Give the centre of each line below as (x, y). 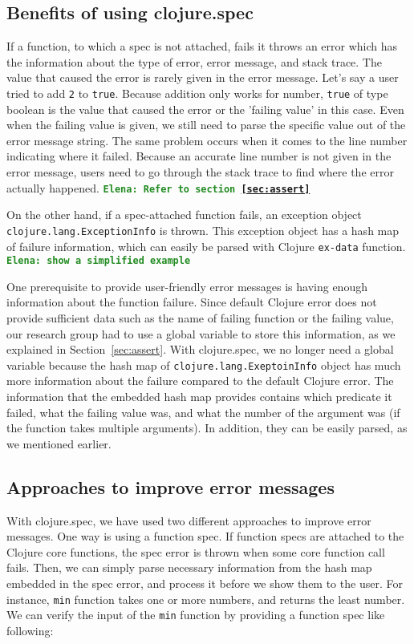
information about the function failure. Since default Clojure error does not (192, 302)
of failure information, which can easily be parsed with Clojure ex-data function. (206, 246)
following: (30, 630)
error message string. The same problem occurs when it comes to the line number (207, 140)
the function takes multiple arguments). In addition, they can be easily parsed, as (207, 428)
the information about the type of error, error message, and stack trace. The (194, 61)
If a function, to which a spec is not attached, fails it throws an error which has (202, 46)
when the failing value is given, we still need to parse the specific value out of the (206, 125)
